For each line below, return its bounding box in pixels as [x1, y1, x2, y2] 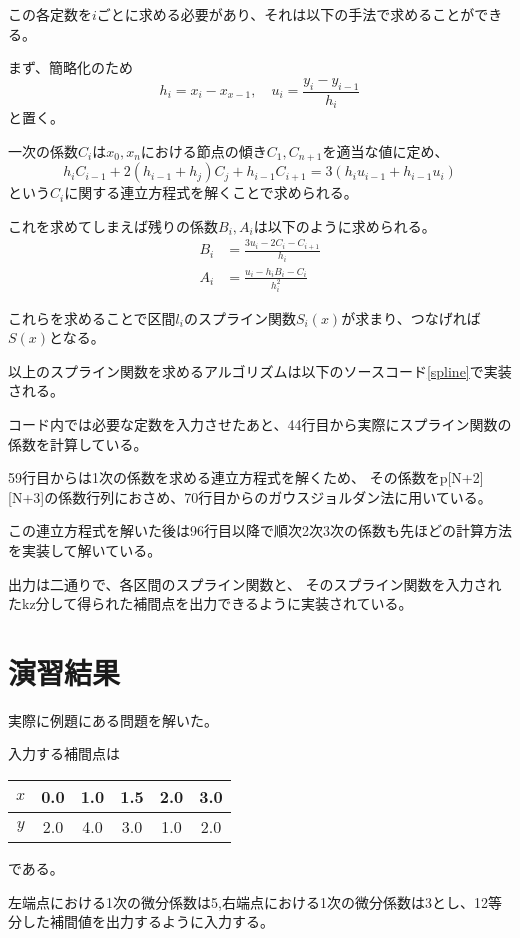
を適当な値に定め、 [322, 140, 449, 161]
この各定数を [8, 4, 92, 24]
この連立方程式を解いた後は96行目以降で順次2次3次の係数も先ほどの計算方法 [8, 520, 512, 541]
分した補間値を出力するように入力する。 [8, 911, 274, 932]
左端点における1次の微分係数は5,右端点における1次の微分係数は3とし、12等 [8, 891, 502, 912]
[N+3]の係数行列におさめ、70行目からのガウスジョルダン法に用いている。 [8, 486, 492, 507]
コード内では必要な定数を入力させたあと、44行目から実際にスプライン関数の [8, 413, 512, 434]
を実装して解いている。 [8, 539, 162, 560]
